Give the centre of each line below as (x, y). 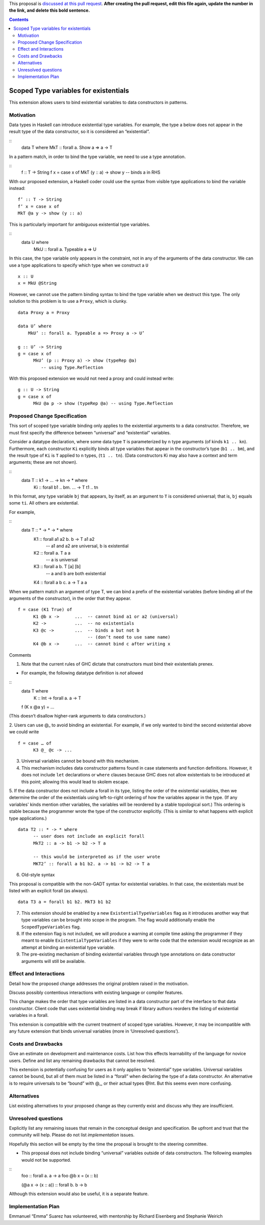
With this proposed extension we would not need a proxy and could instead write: (92, 378)
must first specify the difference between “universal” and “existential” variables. (90, 432)
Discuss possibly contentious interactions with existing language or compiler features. (96, 993)
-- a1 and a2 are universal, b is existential (87, 546)
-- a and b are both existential (76, 573)
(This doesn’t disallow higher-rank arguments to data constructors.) (78, 716)
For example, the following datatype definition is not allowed (82, 673)
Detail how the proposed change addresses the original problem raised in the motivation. (99, 984)
